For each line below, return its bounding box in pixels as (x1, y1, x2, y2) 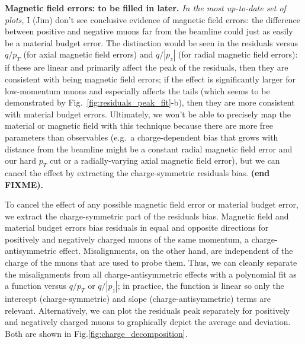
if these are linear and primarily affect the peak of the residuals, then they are (5, 61, 288, 74)
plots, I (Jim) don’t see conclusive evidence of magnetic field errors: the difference (5, 13, 300, 26)
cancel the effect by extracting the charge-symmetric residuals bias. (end (5, 166, 270, 179)
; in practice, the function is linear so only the (117, 279, 284, 292)
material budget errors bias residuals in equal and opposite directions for (5, 221, 269, 234)
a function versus (5, 279, 67, 292)
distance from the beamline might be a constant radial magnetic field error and (5, 142, 293, 155)
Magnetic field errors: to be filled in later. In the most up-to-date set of (5, 2, 286, 14)
